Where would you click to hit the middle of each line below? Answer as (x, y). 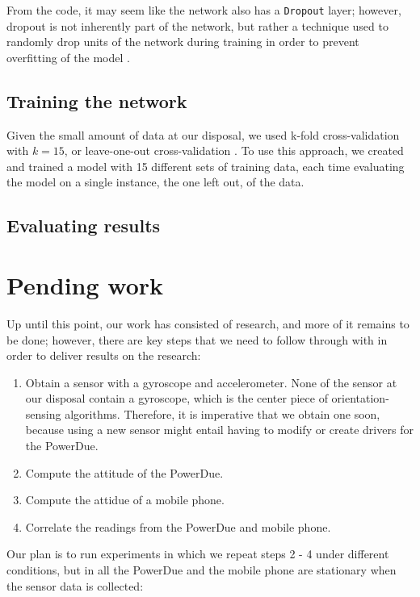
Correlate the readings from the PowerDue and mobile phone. (178, 526)
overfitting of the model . (68, 57)
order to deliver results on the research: (104, 355)
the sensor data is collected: (75, 585)
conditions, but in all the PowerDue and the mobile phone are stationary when (202, 570)
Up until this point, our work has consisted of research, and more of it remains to (208, 323)
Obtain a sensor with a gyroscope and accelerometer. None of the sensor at (211, 382)
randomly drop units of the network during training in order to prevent (183, 42)
